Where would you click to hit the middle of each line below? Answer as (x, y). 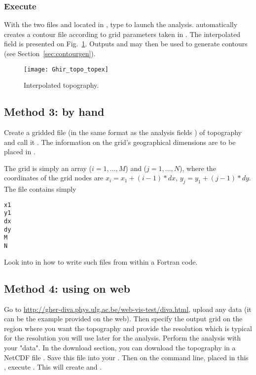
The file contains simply (40, 189)
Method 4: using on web (67, 288)
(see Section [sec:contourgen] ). (50, 53)
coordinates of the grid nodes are (54, 178)
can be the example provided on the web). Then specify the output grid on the (123, 319)
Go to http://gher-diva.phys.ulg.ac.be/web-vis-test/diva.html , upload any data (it (128, 309)
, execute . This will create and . (53, 367)
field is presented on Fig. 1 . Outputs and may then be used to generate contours (126, 44)
